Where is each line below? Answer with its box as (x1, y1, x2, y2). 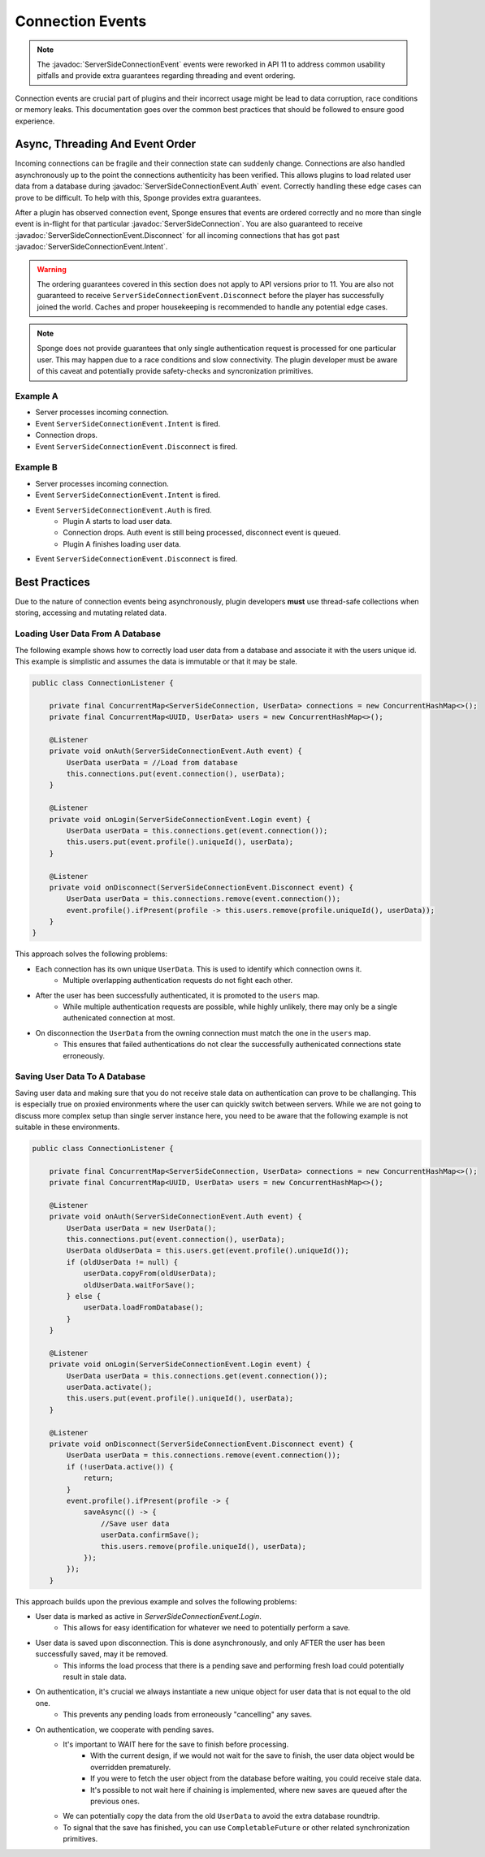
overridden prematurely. (90, 1762, 171, 1772)
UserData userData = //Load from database (66, 758, 239, 767)
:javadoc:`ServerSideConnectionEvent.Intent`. (15, 242, 168, 252)
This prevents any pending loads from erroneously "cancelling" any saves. (63, 1710, 313, 1720)
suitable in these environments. (15, 1122, 120, 1132)
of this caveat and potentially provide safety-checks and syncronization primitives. (37, 366, 314, 376)
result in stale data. (63, 1672, 127, 1682)
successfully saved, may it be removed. (35, 1649, 168, 1659)
